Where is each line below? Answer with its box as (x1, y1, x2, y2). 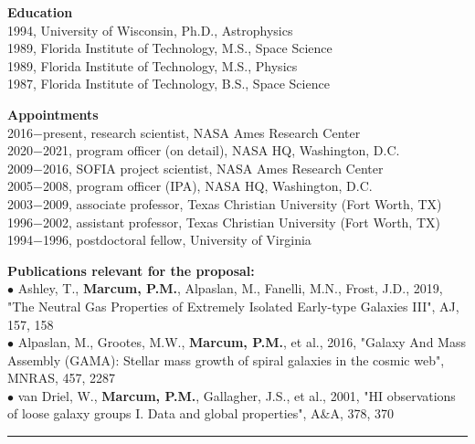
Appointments (7, 104, 99, 123)
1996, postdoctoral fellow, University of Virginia (42, 230, 311, 249)
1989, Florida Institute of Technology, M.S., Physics (7, 56, 298, 75)
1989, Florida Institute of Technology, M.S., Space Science (7, 38, 332, 58)
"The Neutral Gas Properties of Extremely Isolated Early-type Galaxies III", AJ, (7, 296, 459, 315)
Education (7, 3, 73, 21)
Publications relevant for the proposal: (7, 260, 255, 280)
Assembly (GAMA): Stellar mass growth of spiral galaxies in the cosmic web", (7, 350, 445, 369)
